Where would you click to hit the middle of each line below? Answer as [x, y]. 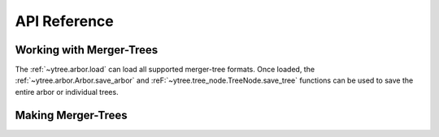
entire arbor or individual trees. [67, 92]
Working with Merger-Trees [87, 50]
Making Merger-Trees [71, 115]
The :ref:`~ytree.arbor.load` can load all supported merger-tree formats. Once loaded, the [165, 70]
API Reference [64, 21]
